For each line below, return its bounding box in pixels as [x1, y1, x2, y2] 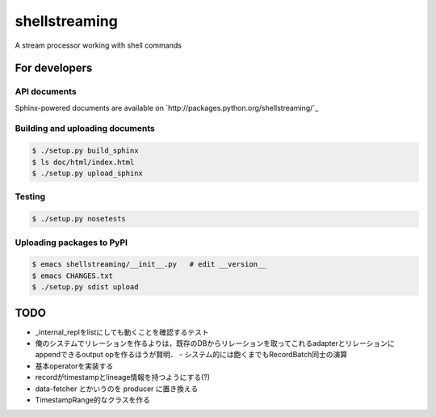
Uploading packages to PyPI [15, 237, 128, 248]
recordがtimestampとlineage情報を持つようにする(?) [35, 373, 210, 382]
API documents [15, 86, 77, 97]
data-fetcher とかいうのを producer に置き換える [35, 384, 199, 394]
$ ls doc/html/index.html [31, 158, 135, 166]
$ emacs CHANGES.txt [31, 271, 113, 280]
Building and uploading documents [15, 123, 155, 134]
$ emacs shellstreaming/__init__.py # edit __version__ [31, 259, 266, 269]
